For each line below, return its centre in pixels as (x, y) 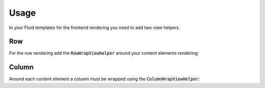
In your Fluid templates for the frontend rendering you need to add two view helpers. (94, 28)
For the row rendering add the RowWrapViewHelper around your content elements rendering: (104, 53)
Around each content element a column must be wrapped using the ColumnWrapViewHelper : (104, 79)
